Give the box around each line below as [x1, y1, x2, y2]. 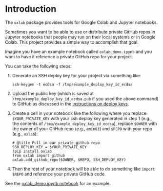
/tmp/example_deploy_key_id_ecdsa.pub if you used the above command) [12, 96, 159, 102]
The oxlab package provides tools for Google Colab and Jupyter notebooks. [5, 19, 158, 25]
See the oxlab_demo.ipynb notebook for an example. [5, 180, 111, 186]
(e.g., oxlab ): [12, 131, 38, 137]
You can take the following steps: [5, 63, 72, 69]
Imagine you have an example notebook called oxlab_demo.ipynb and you [5, 49, 152, 54]
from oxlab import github [12, 153, 65, 158]
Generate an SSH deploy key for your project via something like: [12, 72, 142, 78]
